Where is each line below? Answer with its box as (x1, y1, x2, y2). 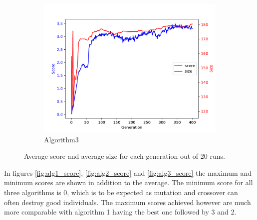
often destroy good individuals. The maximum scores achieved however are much (4, 197, 251, 207)
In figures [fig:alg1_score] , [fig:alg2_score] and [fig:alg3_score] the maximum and (4, 167, 252, 178)
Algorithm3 (44, 134, 79, 144)
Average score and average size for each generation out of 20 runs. (24, 151, 225, 161)
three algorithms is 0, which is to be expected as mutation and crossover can (4, 187, 238, 197)
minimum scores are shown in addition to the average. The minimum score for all (4, 177, 253, 188)
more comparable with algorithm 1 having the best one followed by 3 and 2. (4, 207, 237, 217)
